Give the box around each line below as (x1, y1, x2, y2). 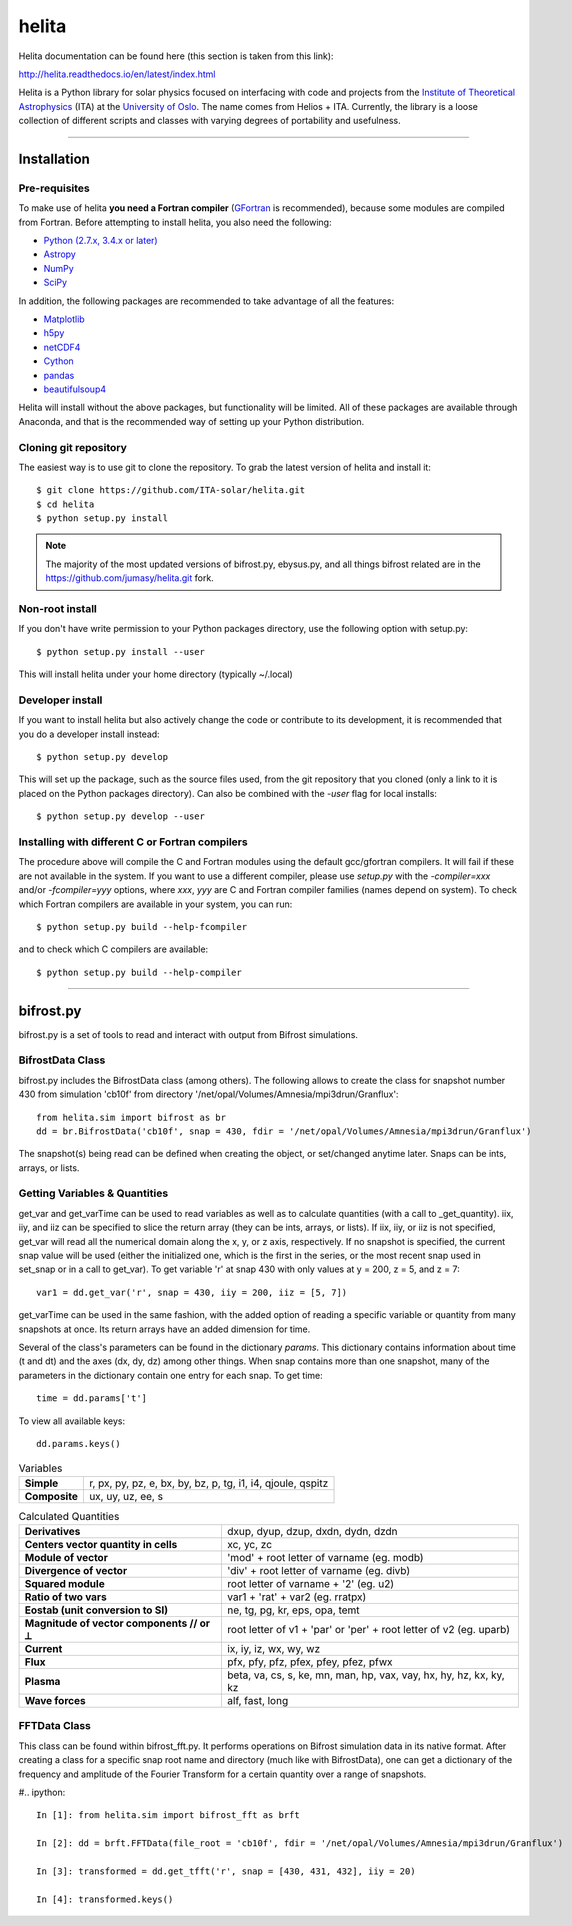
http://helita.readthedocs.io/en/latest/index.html (18, 68, 216, 80)
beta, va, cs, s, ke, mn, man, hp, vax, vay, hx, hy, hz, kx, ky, (226, 1668, 505, 1682)
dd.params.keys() (36, 1438, 121, 1449)
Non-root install (18, 601, 97, 615)
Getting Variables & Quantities (18, 1186, 169, 1200)
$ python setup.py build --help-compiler (36, 966, 242, 978)
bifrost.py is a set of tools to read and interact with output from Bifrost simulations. (18, 1028, 359, 1040)
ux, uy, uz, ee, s (88, 1489, 164, 1503)
